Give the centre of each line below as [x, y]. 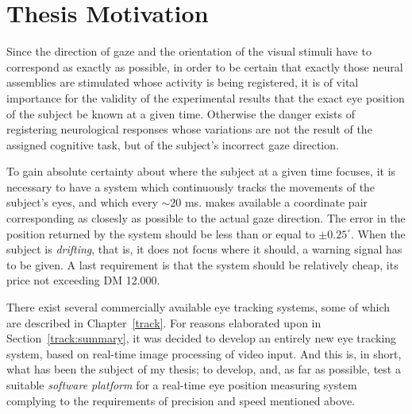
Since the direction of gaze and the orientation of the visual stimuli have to [189, 51]
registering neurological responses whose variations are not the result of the [189, 129]
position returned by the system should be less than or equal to [161, 233]
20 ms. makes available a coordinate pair [269, 202]
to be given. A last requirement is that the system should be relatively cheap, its [202, 264]
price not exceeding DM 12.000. [83, 280]
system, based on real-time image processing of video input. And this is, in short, [204, 353]
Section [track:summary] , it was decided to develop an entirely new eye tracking [202, 338]
